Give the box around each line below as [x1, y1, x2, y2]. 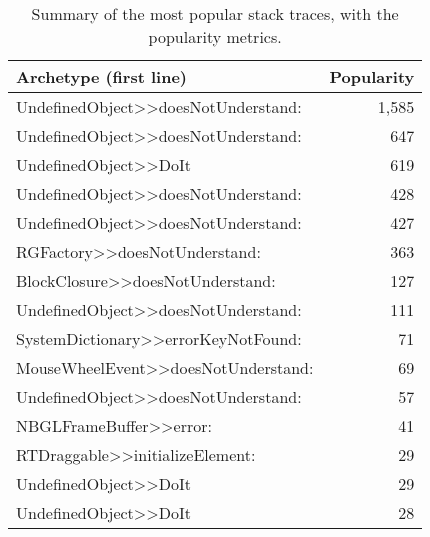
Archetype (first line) [16, 65, 187, 88]
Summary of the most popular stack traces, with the [31, 2, 399, 25]
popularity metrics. [148, 25, 282, 48]
